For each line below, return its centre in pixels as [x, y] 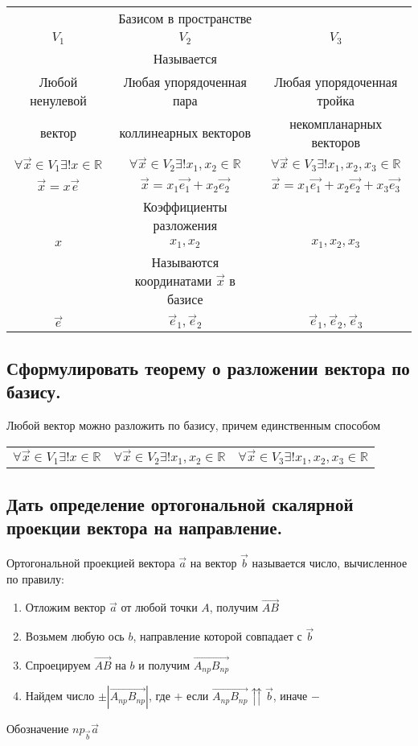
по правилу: [35, 578]
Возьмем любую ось [75, 636]
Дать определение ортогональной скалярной [180, 503]
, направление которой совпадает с [217, 636]
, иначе [290, 696]
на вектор [213, 563]
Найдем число [60, 696]
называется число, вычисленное [330, 563]
